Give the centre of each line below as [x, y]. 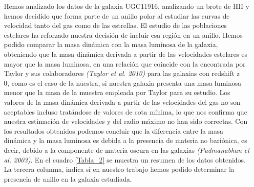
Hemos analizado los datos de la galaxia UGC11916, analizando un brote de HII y [127, 6]
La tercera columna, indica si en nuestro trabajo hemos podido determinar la [119, 169]
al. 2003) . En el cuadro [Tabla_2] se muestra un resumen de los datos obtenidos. [125, 159]
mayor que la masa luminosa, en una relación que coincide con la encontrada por [125, 63]
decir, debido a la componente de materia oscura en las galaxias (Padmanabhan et [127, 150]
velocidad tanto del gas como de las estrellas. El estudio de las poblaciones [116, 25]
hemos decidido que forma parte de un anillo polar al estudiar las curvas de [117, 15]
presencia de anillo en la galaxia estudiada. [68, 178]
